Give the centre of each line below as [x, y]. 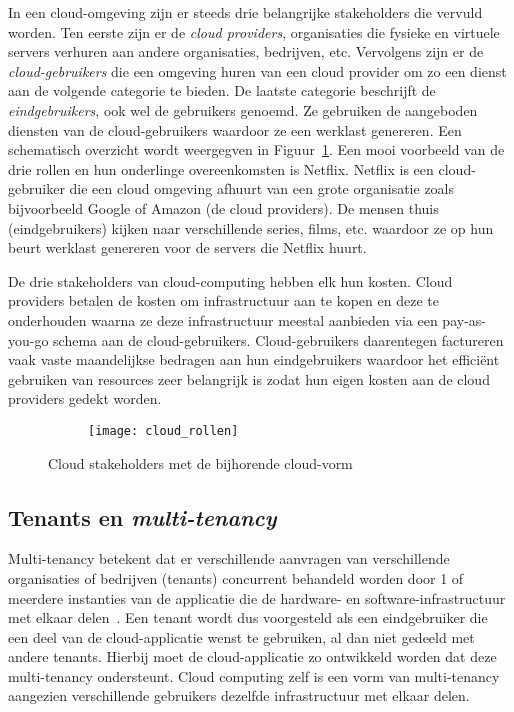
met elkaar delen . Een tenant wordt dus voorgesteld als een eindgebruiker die [248, 617]
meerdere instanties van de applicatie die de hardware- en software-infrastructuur [257, 597]
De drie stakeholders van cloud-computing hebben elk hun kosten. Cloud [230, 280]
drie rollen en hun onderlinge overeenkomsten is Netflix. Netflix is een [221, 168]
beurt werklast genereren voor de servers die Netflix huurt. [187, 247]
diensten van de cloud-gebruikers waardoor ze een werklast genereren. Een [235, 129]
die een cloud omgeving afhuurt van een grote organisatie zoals [262, 188]
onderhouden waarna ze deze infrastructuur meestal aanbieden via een [223, 319]
